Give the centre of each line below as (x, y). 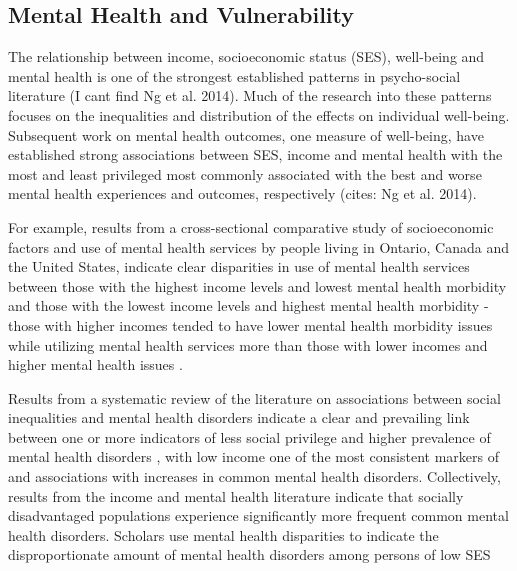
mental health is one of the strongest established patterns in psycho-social (234, 75)
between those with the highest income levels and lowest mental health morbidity (257, 285)
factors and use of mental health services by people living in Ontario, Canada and (258, 246)
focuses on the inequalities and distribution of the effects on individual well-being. (259, 114)
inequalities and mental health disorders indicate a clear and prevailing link (239, 417)
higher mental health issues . (95, 364)
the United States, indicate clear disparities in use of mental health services (239, 266)
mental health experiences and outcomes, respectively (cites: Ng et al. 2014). (242, 193)
